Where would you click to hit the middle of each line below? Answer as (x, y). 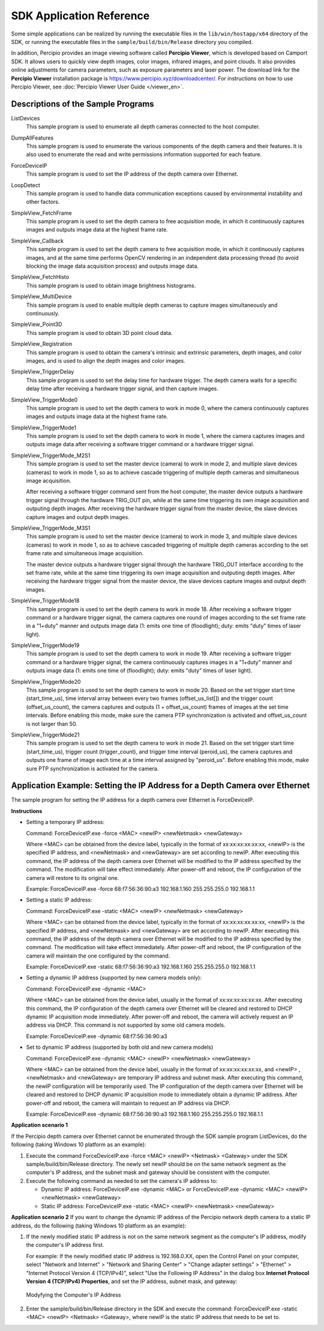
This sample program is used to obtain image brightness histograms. (111, 285)
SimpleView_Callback (37, 241)
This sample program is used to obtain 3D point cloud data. (99, 333)
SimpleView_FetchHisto (40, 277)
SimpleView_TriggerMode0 (44, 399)
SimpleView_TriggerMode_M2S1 (51, 455)
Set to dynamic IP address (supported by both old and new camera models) (120, 1047)
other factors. (43, 202)
